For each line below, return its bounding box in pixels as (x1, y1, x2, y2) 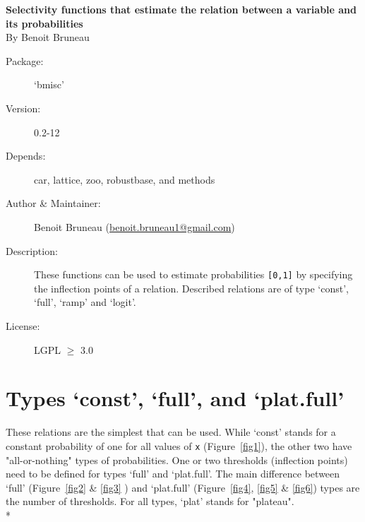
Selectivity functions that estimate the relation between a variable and (6, 2, 357, 16)
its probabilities (6, 16, 83, 30)
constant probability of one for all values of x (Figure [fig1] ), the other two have (6, 438, 352, 453)
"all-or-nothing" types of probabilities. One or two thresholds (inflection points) (6, 452, 348, 467)
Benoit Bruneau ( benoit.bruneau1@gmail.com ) (34, 219, 235, 234)
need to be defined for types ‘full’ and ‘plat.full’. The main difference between (6, 466, 340, 481)
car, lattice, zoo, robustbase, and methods (34, 172, 215, 186)
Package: (6, 53, 44, 68)
